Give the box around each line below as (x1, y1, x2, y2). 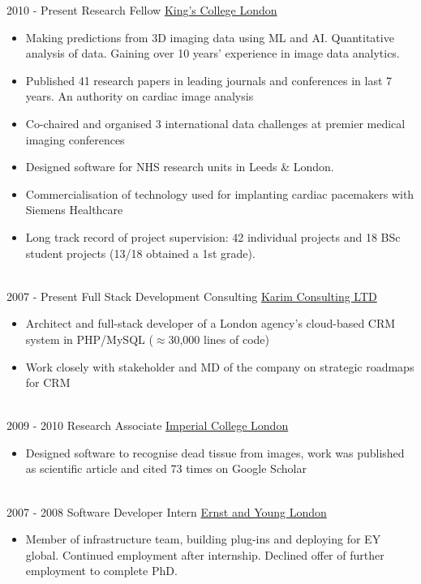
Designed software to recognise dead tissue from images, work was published (25, 444, 405, 461)
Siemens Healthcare (25, 201, 123, 218)
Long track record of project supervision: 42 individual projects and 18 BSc (25, 228, 401, 245)
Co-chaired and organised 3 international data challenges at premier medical (25, 114, 406, 131)
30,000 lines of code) (168, 330, 269, 347)
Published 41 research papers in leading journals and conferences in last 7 (25, 71, 393, 88)
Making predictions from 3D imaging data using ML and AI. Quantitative (25, 28, 394, 45)
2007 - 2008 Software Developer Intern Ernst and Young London (6, 503, 327, 520)
